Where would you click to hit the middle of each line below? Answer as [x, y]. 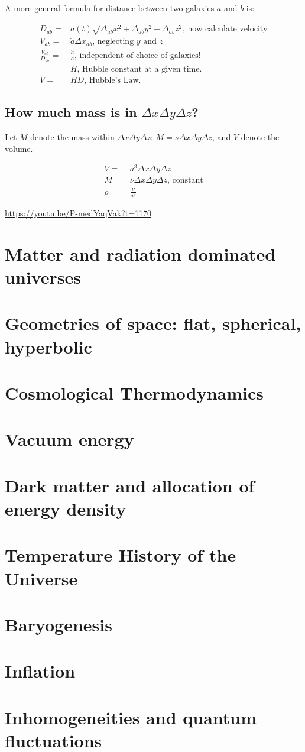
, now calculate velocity [225, 29]
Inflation [40, 671]
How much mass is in [71, 112]
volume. [19, 148]
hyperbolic [48, 346]
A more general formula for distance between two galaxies [110, 8]
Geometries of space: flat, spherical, [153, 323]
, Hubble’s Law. [113, 80]
